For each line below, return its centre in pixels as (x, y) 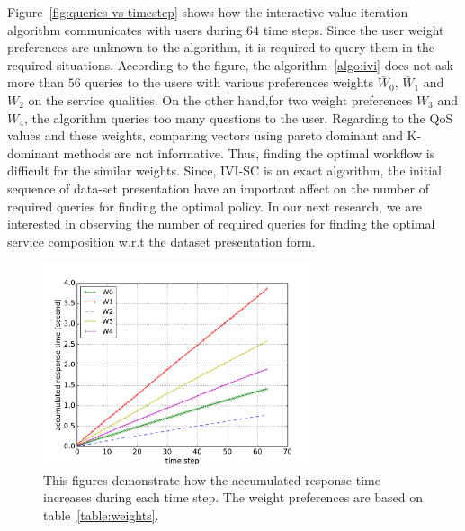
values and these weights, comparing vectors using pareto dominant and (205, 135)
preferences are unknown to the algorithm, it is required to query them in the (221, 47)
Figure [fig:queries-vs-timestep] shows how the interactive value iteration (208, 12)
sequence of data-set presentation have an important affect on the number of (218, 188)
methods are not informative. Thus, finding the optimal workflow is (249, 153)
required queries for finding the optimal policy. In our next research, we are (215, 206)
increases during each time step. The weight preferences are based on (233, 497)
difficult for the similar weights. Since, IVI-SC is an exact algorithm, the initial (224, 171)
